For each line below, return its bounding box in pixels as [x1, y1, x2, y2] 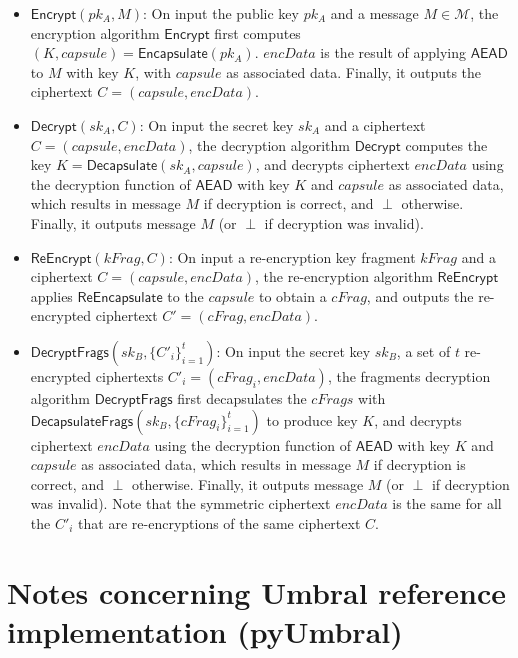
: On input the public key [142, 3, 299, 23]
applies [30, 285, 73, 306]
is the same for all [392, 493, 502, 514]
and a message [330, 3, 419, 23]
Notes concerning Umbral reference [7, 571, 506, 612]
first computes [214, 22, 301, 43]
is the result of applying [320, 42, 466, 63]
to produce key [266, 409, 358, 430]
